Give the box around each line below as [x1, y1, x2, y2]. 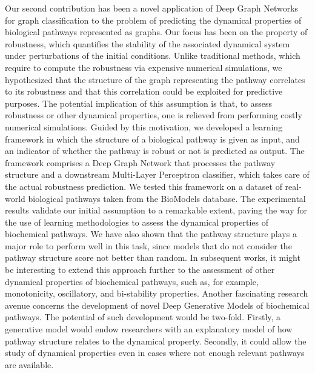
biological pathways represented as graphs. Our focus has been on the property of [5, 25, 308, 38]
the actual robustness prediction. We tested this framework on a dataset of [5, 180, 282, 192]
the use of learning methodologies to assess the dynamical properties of [5, 215, 269, 228]
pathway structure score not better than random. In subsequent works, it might [5, 251, 300, 264]
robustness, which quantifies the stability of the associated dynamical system [5, 37, 290, 50]
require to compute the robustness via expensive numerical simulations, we [5, 61, 282, 73]
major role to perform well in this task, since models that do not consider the [5, 239, 292, 252]
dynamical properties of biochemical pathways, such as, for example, [5, 275, 259, 287]
